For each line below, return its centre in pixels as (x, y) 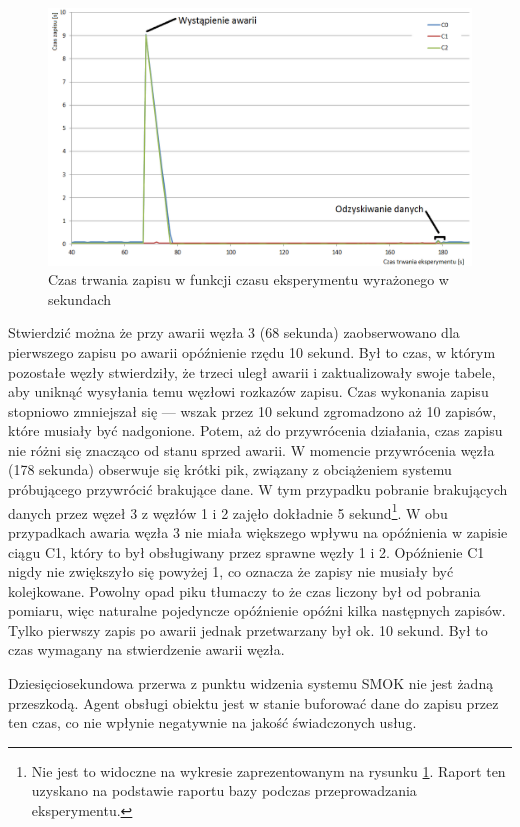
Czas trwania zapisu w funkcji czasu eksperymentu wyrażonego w (248, 279)
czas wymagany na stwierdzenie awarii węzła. (146, 649)
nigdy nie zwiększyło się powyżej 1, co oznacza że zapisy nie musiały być (231, 571)
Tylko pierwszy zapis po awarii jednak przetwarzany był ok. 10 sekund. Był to (248, 629)
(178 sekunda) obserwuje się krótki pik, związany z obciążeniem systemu (230, 469)
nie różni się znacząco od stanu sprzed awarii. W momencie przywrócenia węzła (251, 449)
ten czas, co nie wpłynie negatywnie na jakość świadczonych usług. (212, 722)
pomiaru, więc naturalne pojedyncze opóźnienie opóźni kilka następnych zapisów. (257, 610)
